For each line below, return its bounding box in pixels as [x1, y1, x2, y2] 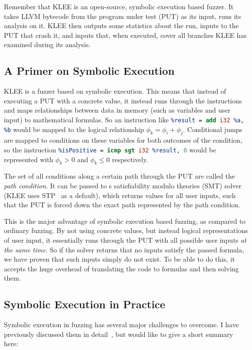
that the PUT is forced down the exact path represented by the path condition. [4, 200, 240, 210]
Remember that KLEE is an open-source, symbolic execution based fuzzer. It [4, 1, 234, 11]
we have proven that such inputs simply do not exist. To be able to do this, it [4, 254, 235, 264]
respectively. [112, 154, 149, 164]
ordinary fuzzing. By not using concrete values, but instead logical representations [4, 225, 248, 235]
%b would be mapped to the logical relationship [4, 124, 144, 134]
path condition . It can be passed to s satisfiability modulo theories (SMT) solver [4, 181, 242, 191]
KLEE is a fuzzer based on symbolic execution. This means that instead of [4, 86, 226, 96]
